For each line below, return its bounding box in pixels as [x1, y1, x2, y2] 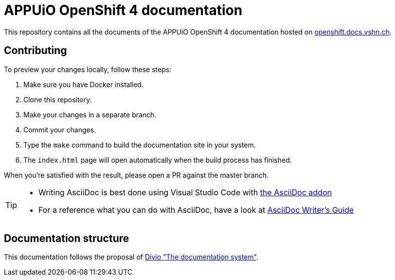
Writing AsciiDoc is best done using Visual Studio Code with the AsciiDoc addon [38, 187, 332, 197]
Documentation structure [4, 232, 129, 245]
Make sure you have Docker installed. [23, 80, 144, 89]
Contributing [4, 44, 67, 57]
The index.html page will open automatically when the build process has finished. [23, 155, 292, 164]
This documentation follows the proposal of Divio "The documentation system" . [4, 253, 258, 261]
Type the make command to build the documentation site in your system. [23, 140, 256, 149]
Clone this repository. [23, 95, 92, 104]
